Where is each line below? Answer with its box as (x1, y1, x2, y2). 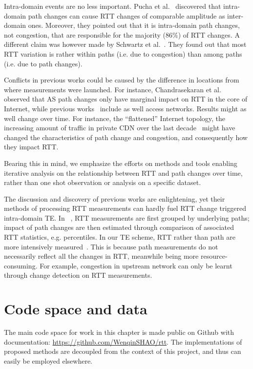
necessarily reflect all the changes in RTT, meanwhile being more (4, 251, 199, 261)
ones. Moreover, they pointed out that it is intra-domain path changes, (28, 20, 240, 30)
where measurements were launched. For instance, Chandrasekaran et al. (4, 84, 221, 94)
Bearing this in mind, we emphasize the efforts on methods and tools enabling (4, 158, 237, 168)
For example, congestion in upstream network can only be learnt (40, 260, 232, 270)
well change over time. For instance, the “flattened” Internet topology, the (4, 113, 226, 123)
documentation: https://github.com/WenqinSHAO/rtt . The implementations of (4, 336, 242, 347)
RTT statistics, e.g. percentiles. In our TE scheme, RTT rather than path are (4, 232, 236, 242)
